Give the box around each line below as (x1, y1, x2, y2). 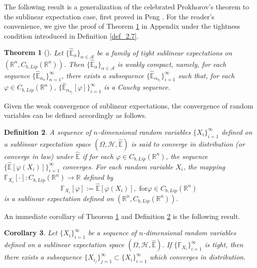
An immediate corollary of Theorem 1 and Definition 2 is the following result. (4, 211, 240, 221)
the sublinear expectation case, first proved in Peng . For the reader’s (4, 11, 215, 21)
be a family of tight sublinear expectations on (96, 47, 232, 57)
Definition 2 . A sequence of (4, 126, 91, 137)
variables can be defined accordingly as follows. (4, 110, 147, 120)
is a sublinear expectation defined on (4, 193, 114, 203)
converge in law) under (4, 151, 73, 161)
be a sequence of (88, 227, 137, 238)
